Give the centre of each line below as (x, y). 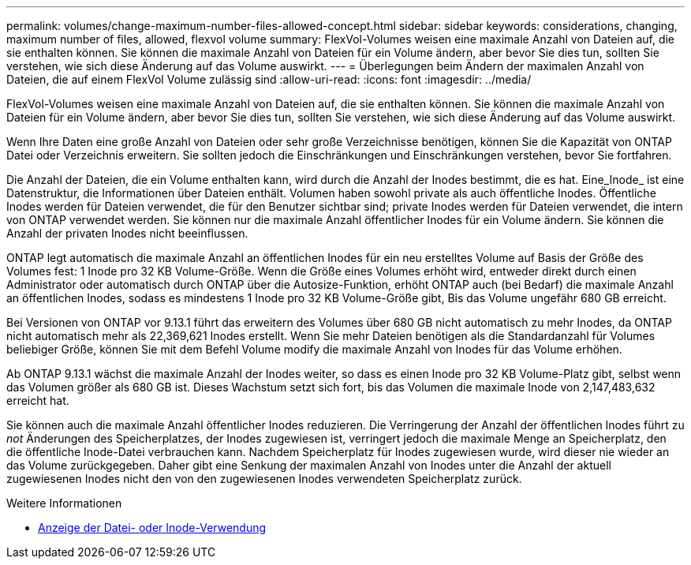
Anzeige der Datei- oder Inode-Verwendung (152, 528)
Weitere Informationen (64, 503)
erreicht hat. (38, 400)
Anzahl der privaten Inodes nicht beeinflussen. (127, 233)
